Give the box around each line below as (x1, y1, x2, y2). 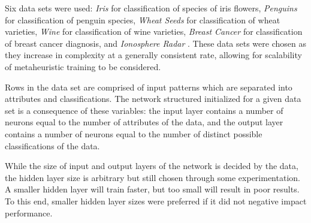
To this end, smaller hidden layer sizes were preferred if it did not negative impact (5, 194, 307, 207)
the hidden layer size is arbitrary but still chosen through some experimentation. (5, 171, 300, 183)
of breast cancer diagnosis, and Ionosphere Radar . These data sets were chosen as (5, 37, 306, 49)
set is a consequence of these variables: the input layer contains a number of (5, 104, 283, 116)
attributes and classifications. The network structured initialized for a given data (5, 92, 301, 105)
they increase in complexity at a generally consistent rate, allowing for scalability (5, 49, 302, 61)
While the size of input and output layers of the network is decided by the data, (5, 159, 298, 172)
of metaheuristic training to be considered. (5, 60, 161, 73)
